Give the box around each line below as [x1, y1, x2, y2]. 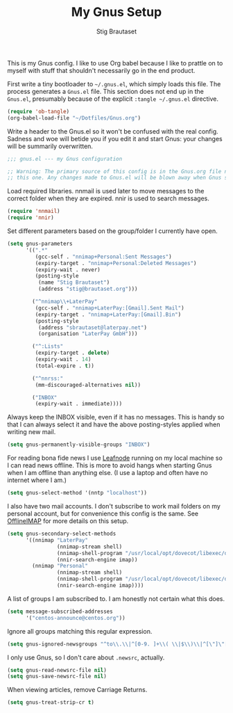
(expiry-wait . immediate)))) [35, 401, 123, 408]
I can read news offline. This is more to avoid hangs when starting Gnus [7, 461, 212, 470]
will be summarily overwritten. [7, 142, 94, 150]
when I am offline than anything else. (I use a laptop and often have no [7, 469, 208, 477]
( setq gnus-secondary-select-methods [7, 530, 116, 538]
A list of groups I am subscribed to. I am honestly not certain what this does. [7, 594, 225, 602]
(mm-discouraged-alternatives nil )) [35, 381, 141, 388]
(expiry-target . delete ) [35, 349, 110, 357]
